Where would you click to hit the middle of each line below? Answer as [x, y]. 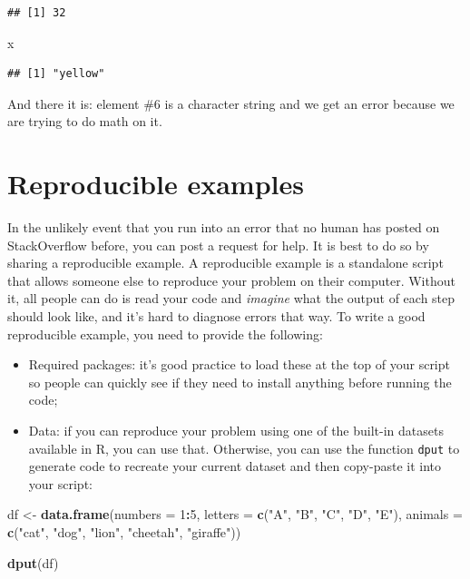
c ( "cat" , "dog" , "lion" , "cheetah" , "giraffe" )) [124, 532]
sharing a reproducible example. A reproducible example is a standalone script [225, 263]
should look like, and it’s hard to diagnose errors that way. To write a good [216, 316]
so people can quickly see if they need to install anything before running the [240, 382]
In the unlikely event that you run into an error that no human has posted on [224, 227]
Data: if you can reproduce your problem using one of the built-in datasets [236, 431]
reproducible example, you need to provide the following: [165, 334]
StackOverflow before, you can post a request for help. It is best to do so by [218, 245]
